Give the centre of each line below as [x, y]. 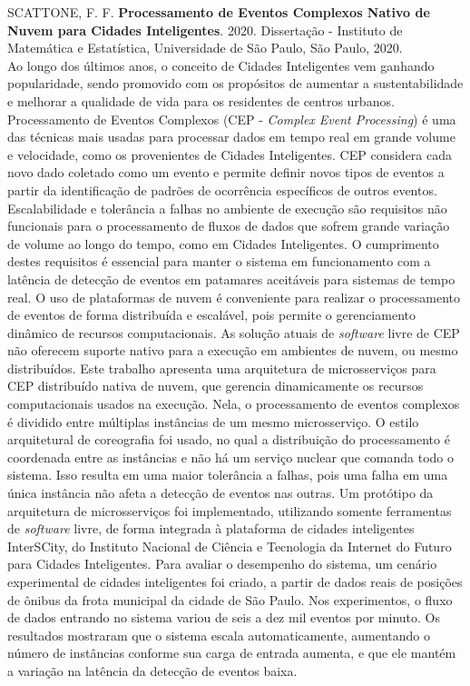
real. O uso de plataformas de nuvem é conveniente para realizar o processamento [234, 297]
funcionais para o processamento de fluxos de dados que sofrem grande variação [229, 226]
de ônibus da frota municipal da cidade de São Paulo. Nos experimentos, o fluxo [230, 599]
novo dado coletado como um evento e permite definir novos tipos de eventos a [226, 172]
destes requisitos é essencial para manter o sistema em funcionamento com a [219, 261]
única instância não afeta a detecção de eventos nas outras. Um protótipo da [220, 493]
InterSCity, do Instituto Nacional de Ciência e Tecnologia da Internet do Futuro [230, 546]
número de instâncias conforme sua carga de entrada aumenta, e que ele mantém [232, 653]
